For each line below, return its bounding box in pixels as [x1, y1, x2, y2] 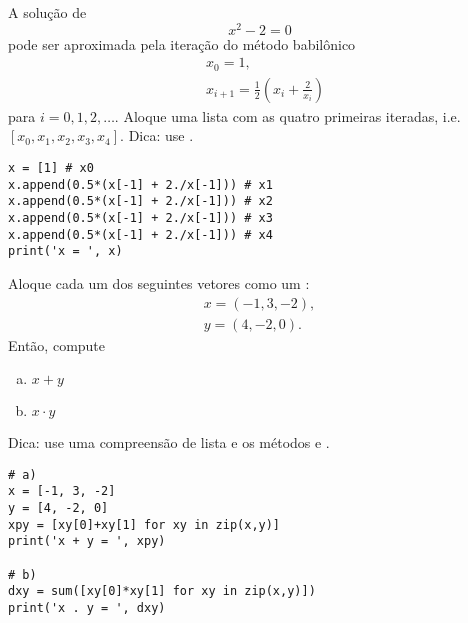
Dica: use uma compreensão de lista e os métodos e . [8, 432, 330, 453]
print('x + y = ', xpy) [8, 534, 166, 549]
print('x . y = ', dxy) [8, 601, 166, 615]
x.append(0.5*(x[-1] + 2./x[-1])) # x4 [8, 227, 273, 242]
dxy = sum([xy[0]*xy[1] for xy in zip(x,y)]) [8, 584, 316, 599]
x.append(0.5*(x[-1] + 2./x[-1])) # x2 [8, 194, 273, 209]
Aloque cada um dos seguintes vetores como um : [8, 272, 310, 293]
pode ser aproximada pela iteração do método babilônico [8, 33, 356, 54]
